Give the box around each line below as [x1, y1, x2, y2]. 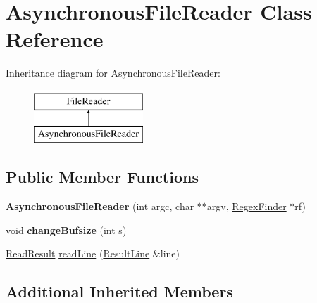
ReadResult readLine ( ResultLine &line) [6, 246, 180, 261]
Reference [6, 25, 104, 53]
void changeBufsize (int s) [6, 222, 127, 237]
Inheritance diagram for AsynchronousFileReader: [6, 65, 220, 80]
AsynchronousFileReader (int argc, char [6, 199, 194, 214]
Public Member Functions [6, 166, 199, 188]
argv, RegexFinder [206, 199, 287, 214]
